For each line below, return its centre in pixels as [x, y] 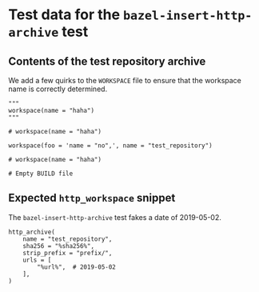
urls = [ [37, 260]
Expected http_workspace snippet [92, 198]
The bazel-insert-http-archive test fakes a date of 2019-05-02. [115, 217]
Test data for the [64, 15]
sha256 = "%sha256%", [58, 246]
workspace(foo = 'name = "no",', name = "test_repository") [111, 146]
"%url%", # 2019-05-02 [76, 267]
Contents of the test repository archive [107, 61]
